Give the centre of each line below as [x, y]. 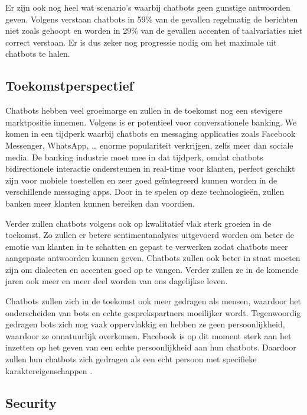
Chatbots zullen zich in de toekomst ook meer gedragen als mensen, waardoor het [153, 301]
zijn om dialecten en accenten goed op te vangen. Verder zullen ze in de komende [152, 269]
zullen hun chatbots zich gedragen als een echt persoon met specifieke [131, 359]
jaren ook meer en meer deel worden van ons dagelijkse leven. [117, 281]
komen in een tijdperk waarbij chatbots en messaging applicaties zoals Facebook [151, 133]
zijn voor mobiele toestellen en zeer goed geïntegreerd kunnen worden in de [141, 180]
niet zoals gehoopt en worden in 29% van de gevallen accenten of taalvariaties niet [154, 30]
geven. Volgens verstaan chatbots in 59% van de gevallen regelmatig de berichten [152, 19]
